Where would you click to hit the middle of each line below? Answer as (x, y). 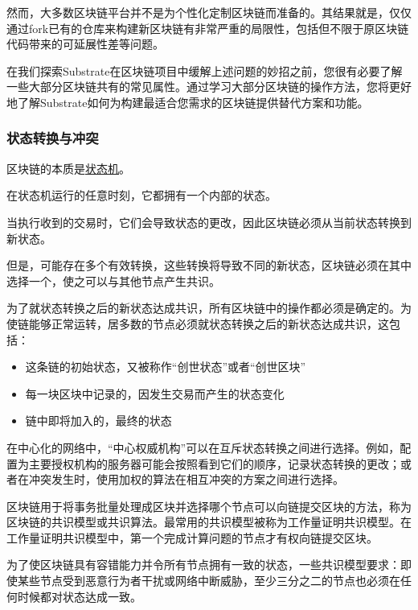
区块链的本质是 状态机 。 (68, 168)
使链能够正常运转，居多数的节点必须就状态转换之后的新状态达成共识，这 (198, 323)
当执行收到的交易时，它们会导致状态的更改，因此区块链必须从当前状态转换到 (209, 222)
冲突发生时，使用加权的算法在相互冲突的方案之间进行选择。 (186, 479)
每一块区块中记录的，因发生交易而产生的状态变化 (155, 393)
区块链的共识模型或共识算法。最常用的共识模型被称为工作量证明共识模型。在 (209, 522)
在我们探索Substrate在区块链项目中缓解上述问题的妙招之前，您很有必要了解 (205, 70)
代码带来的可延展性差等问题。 (85, 44)
